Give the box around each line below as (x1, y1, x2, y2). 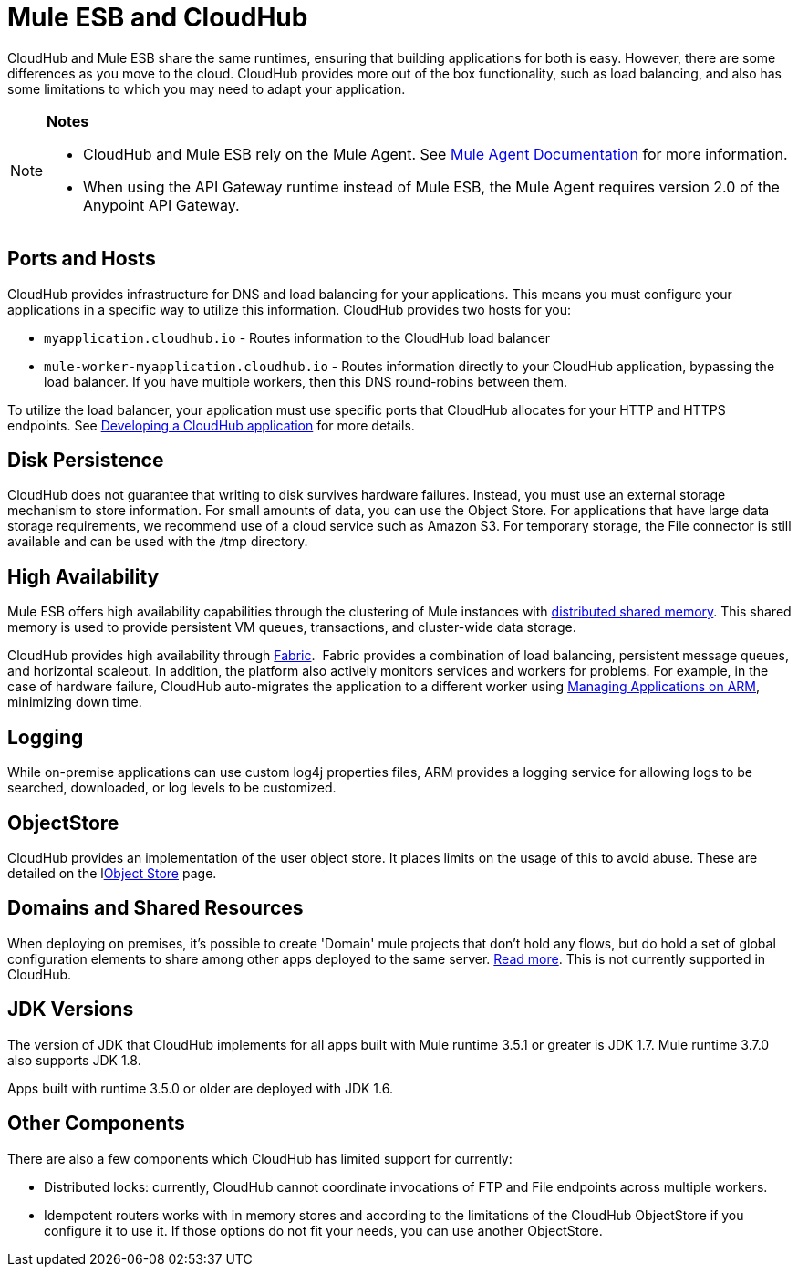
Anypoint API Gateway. (83, 195, 240, 214)
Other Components (7, 1112, 185, 1135)
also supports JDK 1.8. (7, 1051, 141, 1068)
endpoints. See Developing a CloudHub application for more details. (7, 417, 415, 433)
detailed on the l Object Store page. (7, 865, 217, 881)
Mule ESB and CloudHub (7, 2, 308, 33)
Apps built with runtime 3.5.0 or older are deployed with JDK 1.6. (7, 1080, 393, 1096)
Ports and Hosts (7, 247, 156, 271)
